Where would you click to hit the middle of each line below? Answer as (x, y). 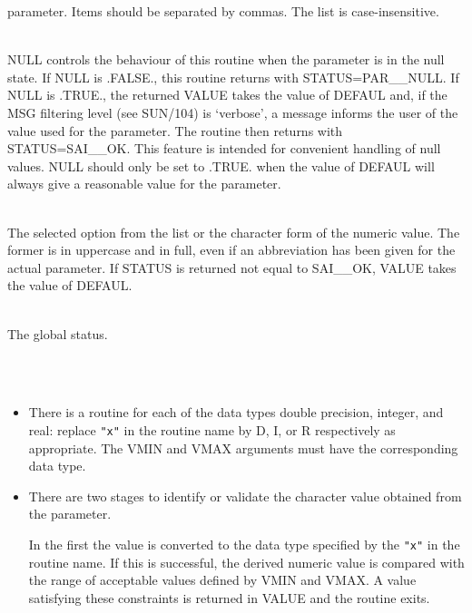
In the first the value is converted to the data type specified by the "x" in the (244, 544)
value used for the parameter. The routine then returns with (175, 130)
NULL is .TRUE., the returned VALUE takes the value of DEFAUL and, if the (227, 95)
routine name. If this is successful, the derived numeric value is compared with (246, 562)
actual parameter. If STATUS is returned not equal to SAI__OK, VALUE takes (232, 267)
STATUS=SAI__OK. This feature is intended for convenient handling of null (224, 148)
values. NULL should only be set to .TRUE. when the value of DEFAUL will (221, 165)
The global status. (58, 333)
